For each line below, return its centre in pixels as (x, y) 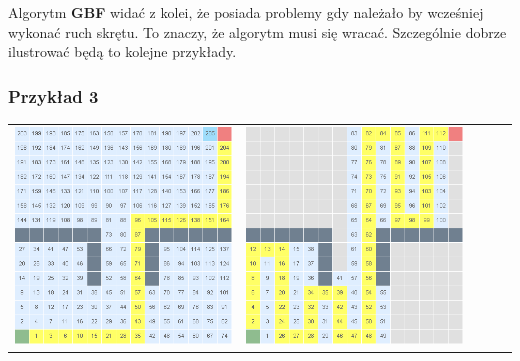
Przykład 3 (53, 95)
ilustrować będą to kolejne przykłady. (122, 51)
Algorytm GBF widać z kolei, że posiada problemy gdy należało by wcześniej (246, 12)
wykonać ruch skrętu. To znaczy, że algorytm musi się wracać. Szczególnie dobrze (257, 31)
